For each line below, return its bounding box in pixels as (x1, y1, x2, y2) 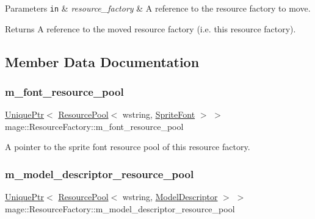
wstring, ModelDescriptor (122, 190, 218, 203)
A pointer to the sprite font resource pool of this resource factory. (5, 140, 250, 153)
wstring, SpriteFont (122, 108, 195, 121)
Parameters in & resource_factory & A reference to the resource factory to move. (5, 2, 311, 14)
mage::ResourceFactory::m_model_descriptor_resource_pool (5, 202, 235, 215)
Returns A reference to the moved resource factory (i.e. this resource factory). (5, 22, 296, 35)
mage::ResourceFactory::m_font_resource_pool (5, 120, 184, 132)
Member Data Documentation (5, 52, 200, 71)
